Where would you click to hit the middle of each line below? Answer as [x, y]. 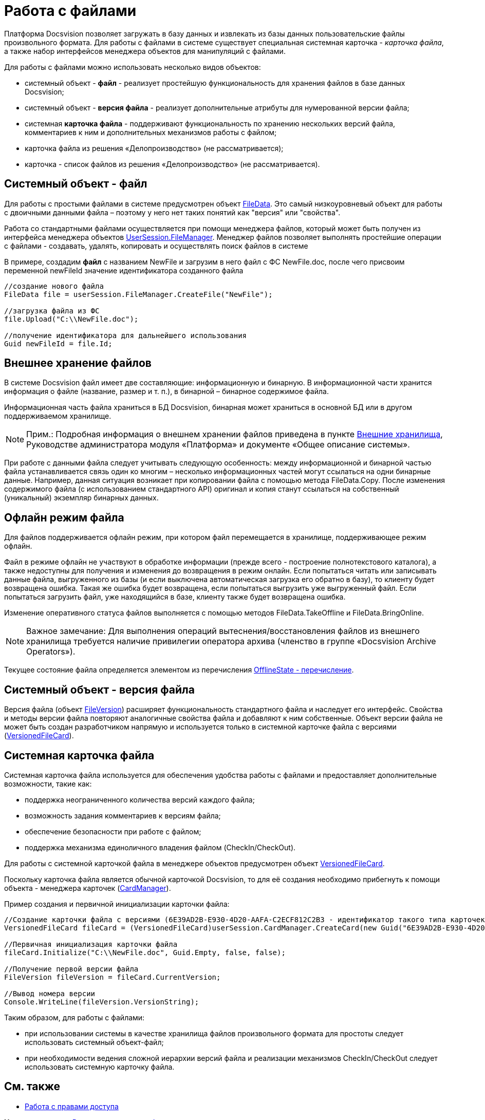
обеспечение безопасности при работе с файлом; [113, 831]
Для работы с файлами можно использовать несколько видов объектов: [133, 67]
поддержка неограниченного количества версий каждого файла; [140, 799]
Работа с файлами [70, 11]
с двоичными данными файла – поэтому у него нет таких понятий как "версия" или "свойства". [172, 212]
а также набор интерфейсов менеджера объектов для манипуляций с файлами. [145, 51]
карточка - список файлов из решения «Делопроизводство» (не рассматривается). [172, 164]
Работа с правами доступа [72, 1106]
